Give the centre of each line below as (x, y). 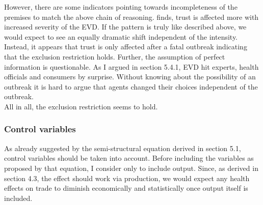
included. (18, 198)
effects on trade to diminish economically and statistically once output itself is (126, 188)
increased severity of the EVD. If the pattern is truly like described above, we (125, 27)
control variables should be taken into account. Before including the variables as (129, 158)
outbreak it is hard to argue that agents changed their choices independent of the (131, 86)
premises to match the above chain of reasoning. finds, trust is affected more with (131, 17)
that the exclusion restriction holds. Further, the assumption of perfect (115, 56)
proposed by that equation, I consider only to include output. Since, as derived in (131, 168)
